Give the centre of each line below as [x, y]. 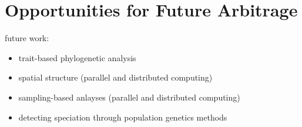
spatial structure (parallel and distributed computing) [115, 77]
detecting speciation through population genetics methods [123, 117]
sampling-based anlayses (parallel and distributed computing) [129, 97]
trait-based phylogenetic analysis [77, 57]
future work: [27, 38]
